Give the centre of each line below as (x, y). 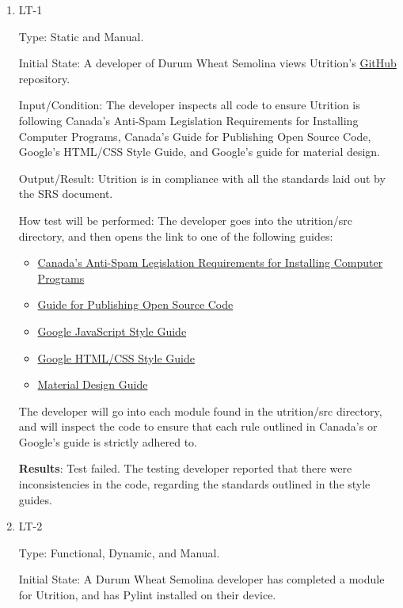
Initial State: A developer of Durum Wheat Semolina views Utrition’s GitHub (207, 63)
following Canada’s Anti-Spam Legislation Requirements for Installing (188, 120)
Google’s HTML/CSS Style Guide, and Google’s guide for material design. (200, 152)
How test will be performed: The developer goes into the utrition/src (185, 220)
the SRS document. (66, 194)
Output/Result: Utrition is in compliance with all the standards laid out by (202, 178)
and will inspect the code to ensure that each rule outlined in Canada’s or (198, 426)
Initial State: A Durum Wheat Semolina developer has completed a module (201, 579)
